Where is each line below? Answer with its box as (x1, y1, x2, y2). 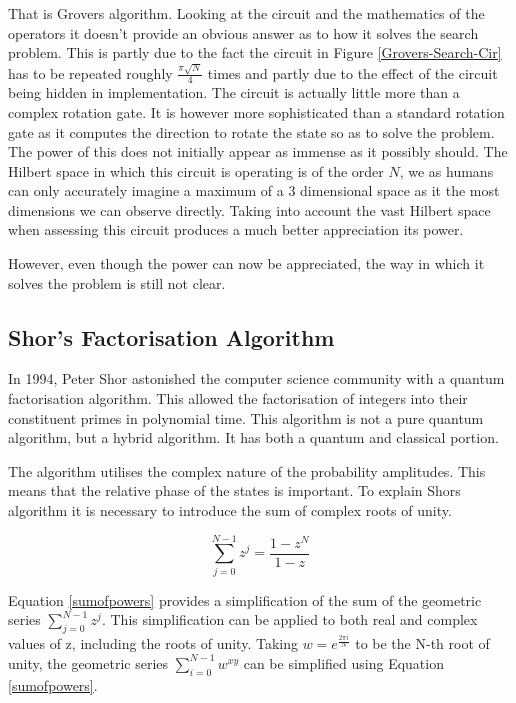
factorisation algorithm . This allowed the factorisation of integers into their (8, 388, 468, 409)
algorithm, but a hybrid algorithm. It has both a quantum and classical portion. (8, 427, 499, 448)
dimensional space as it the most (300, 180, 500, 201)
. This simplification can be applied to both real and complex (101, 609, 478, 630)
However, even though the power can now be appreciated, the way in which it (8, 253, 485, 274)
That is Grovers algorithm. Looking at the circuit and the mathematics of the (8, 3, 485, 23)
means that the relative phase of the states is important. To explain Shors (8, 480, 461, 501)
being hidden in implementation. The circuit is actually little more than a (8, 82, 460, 103)
